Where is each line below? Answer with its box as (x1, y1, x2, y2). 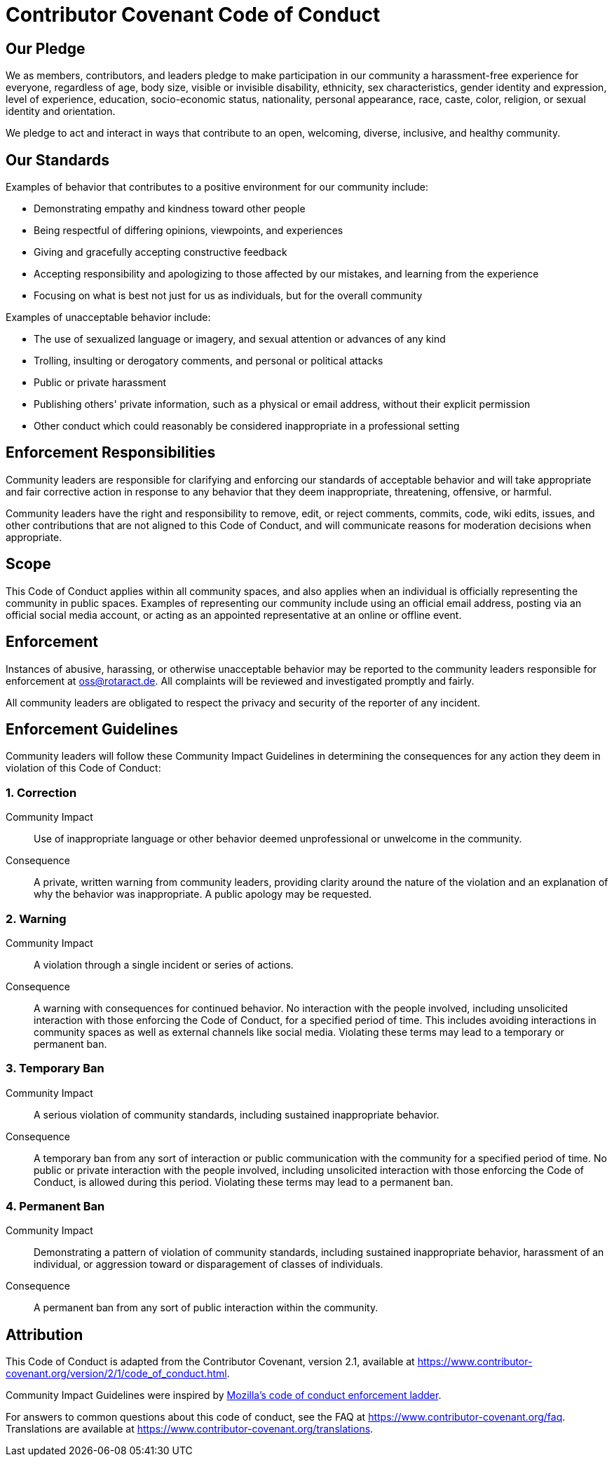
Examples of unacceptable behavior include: (6, 311, 211, 324)
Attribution (6, 1325, 83, 1344)
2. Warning (6, 911, 67, 926)
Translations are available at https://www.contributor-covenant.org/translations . (6, 1423, 374, 1435)
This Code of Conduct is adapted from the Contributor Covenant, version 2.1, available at (6, 1355, 415, 1368)
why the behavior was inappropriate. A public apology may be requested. (34, 888, 372, 901)
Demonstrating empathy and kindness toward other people (34, 203, 306, 215)
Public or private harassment (34, 376, 167, 389)
